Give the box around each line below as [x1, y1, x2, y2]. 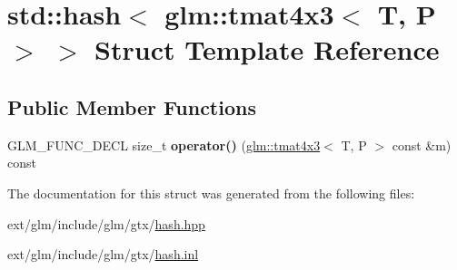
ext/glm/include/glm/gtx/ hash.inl [7, 245, 199, 264]
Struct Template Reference [94, 31, 440, 68]
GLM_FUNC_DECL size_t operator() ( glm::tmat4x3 [7, 135, 321, 154]
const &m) [392, 135, 452, 154]
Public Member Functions [7, 92, 256, 121]
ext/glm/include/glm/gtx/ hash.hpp [7, 214, 205, 233]
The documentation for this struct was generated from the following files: [7, 183, 415, 202]
